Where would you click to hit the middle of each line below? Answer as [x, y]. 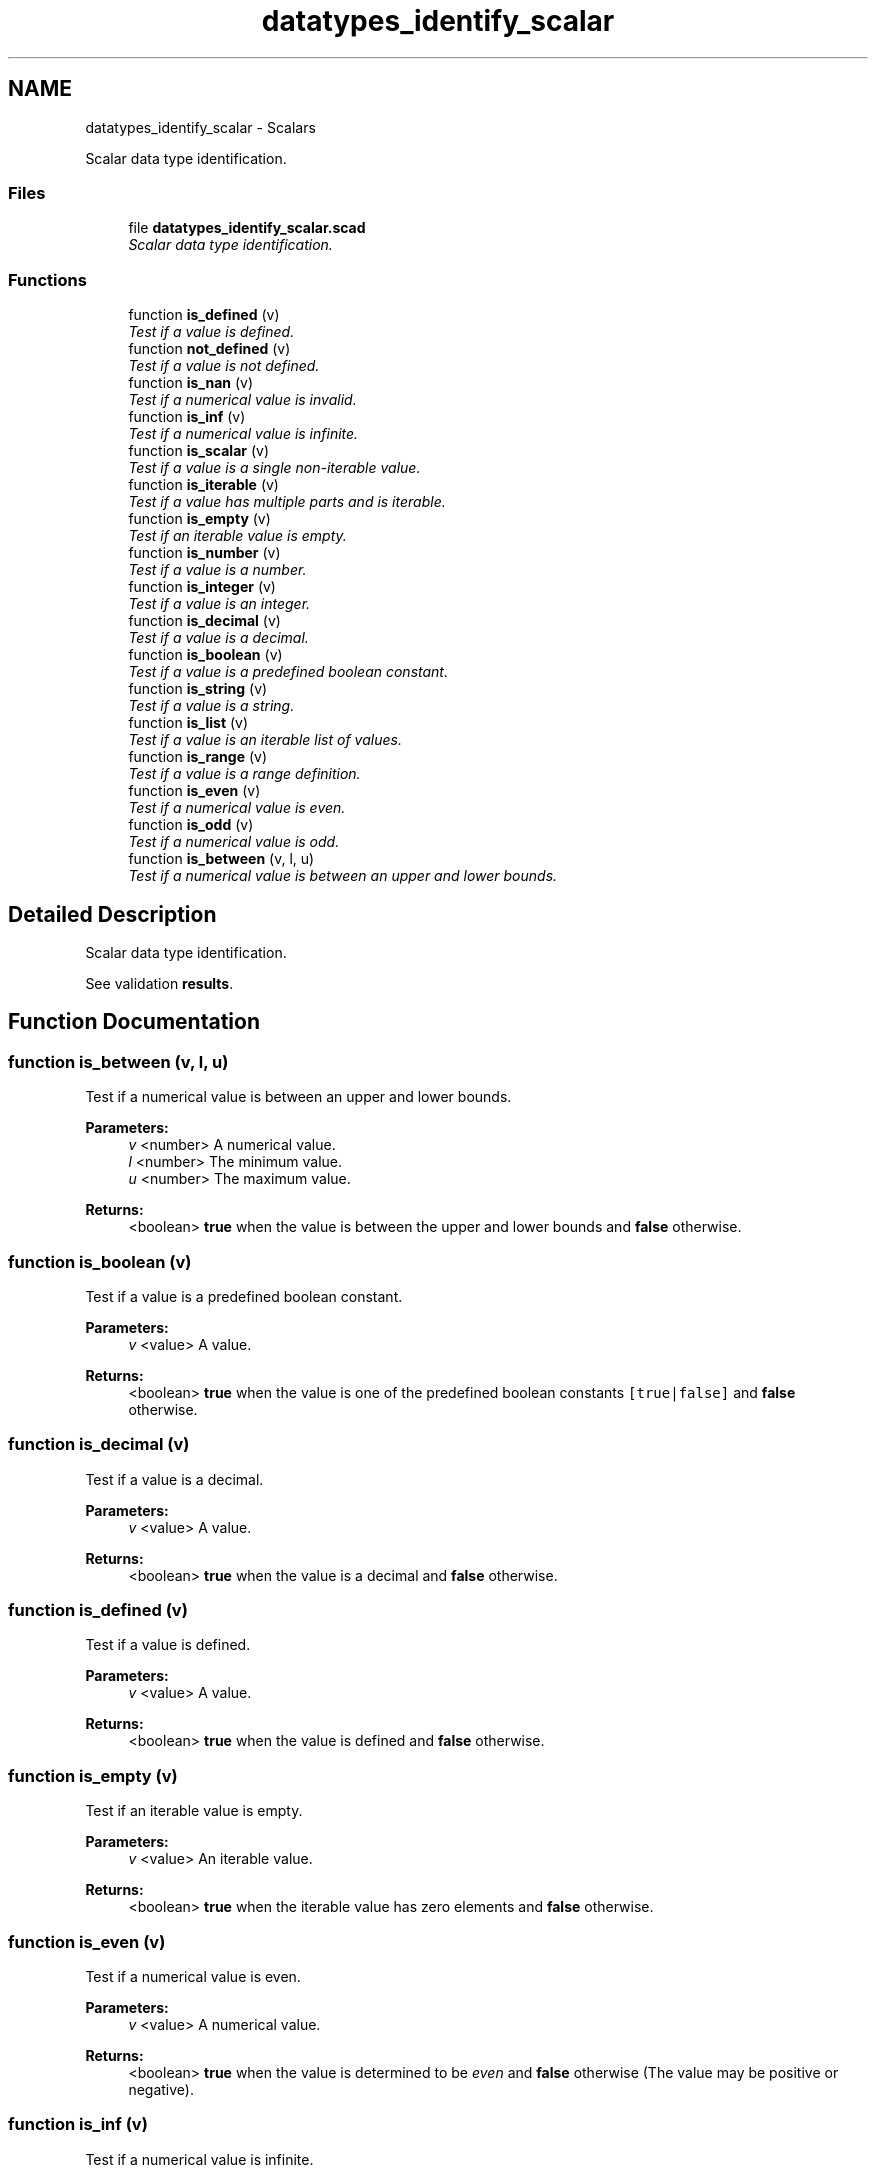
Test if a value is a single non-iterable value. [274, 468]
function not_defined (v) [209, 349]
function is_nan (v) [191, 383]
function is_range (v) [198, 757]
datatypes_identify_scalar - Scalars [200, 127]
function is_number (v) [204, 553]
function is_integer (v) [202, 587]
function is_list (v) [188, 723]
